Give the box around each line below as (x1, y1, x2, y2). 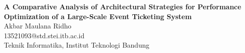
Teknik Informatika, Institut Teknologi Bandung (4, 40, 149, 50)
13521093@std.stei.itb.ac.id (4, 30, 85, 40)
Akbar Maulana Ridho (4, 21, 72, 31)
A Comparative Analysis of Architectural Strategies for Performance (4, 1, 242, 11)
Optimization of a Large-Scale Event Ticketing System (4, 11, 192, 21)
